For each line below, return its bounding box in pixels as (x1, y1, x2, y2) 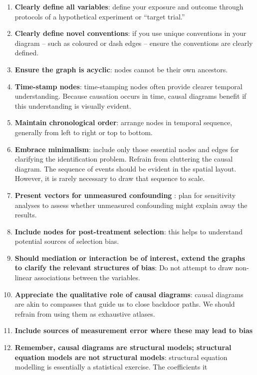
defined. (14, 47, 39, 58)
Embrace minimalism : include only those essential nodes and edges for (14, 144, 239, 154)
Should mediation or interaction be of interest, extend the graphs (14, 252, 245, 263)
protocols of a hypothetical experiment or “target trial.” (14, 11, 185, 21)
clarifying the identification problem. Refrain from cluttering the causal (14, 154, 233, 164)
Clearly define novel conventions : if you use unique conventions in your (14, 28, 247, 38)
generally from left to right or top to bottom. (14, 127, 153, 137)
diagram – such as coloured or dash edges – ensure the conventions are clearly (14, 37, 253, 48)
